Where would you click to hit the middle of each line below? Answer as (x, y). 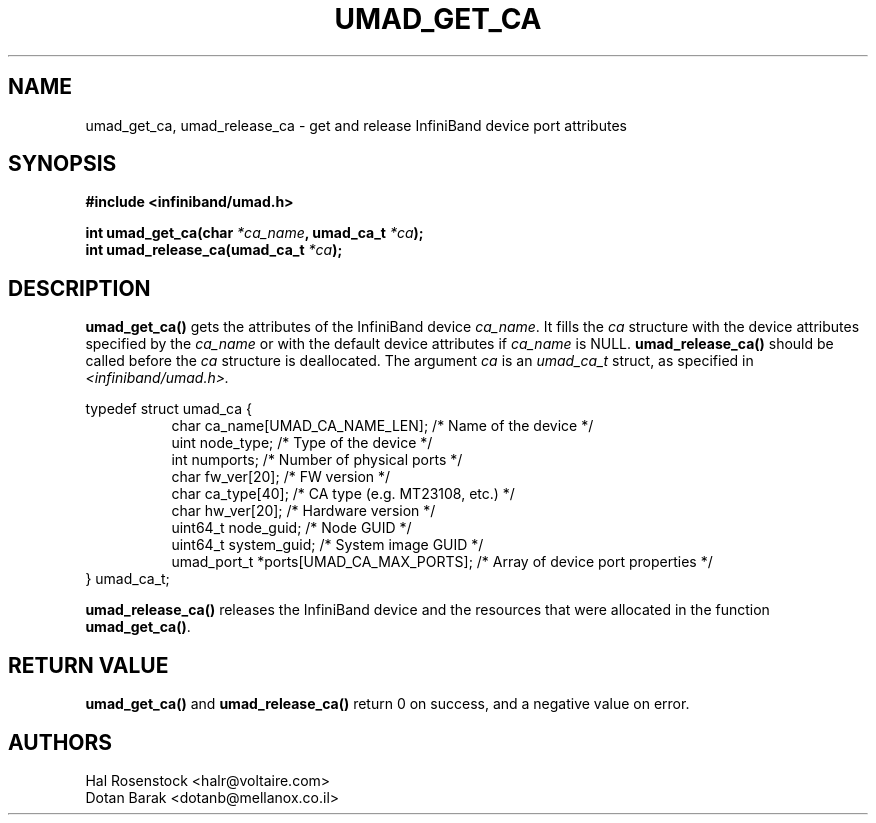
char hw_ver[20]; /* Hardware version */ (303, 511)
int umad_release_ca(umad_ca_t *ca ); (214, 250)
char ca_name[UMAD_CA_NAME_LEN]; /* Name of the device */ (382, 426)
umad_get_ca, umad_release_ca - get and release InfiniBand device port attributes (356, 125)
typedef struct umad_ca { (168, 409)
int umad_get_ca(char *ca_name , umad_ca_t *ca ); (254, 233)
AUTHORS (60, 742)
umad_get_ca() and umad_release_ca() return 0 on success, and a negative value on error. (387, 704)
